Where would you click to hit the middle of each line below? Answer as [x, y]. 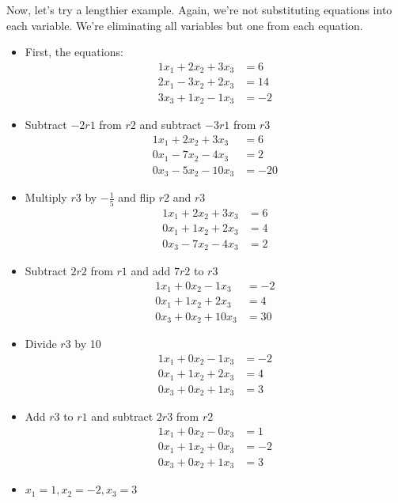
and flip [136, 197]
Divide [41, 344]
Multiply [46, 197]
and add [151, 271]
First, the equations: [74, 52]
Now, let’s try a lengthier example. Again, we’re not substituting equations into [199, 9]
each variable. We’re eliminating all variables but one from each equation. [185, 25]
